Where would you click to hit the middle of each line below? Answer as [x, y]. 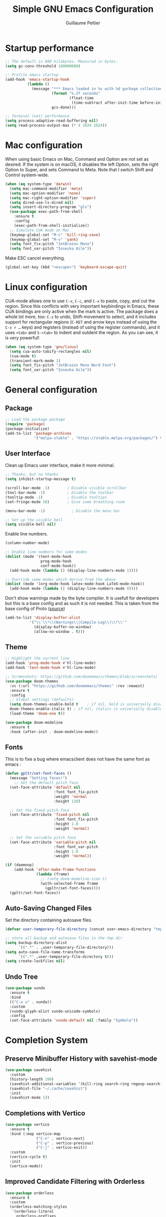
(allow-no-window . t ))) [59, 631]
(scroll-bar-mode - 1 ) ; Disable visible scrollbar [66, 488]
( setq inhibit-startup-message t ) [41, 479]
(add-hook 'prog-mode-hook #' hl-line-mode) [51, 663]
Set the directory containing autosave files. [49, 920]
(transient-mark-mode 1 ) [35, 361]
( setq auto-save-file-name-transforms [45, 952]
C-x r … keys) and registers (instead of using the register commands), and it [83, 327]
